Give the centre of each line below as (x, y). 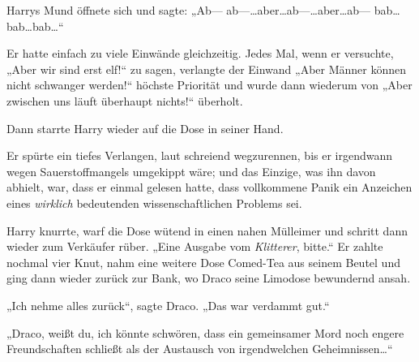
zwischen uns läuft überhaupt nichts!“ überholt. (125, 100)
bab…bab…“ (35, 26)
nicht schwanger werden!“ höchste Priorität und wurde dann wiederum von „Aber (209, 85)
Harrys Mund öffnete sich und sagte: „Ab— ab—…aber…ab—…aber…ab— (188, 10)
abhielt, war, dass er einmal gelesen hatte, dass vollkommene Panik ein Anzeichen (209, 187)
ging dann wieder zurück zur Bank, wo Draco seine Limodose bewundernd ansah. (209, 278)
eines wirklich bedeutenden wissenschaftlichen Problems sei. (154, 203)
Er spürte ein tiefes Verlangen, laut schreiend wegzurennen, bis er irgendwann (200, 155)
